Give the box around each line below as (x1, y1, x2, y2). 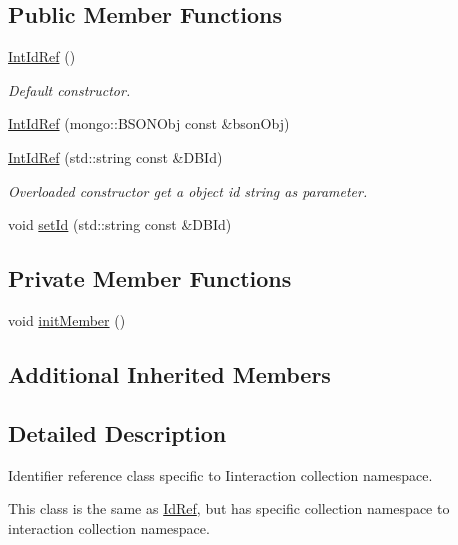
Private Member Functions (8, 263, 292, 294)
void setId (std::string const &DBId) (8, 214, 232, 235)
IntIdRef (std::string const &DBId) (8, 146, 223, 167)
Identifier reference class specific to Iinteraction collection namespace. (8, 464, 433, 485)
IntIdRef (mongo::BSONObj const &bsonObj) (8, 113, 290, 134)
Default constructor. (8, 79, 131, 100)
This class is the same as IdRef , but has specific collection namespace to (8, 498, 450, 519)
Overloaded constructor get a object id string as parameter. (8, 180, 368, 201)
